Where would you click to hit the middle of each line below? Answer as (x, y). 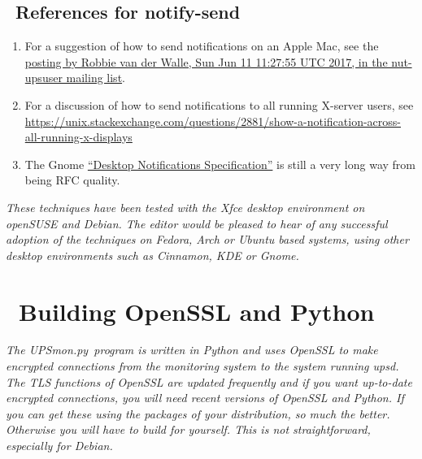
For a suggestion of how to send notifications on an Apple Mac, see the (202, 46)
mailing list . (96, 78)
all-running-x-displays (78, 137)
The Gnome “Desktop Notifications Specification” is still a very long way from (220, 164)
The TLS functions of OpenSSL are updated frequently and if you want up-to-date (209, 381)
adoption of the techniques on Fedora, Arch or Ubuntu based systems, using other (207, 239)
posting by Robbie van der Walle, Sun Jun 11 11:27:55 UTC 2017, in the (206, 61)
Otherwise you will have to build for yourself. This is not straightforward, (188, 429)
